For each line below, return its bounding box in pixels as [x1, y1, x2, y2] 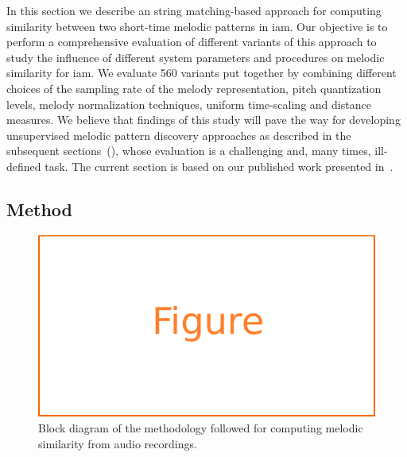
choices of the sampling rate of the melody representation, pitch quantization [6, 79, 382, 96]
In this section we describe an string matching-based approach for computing [6, 2, 382, 18]
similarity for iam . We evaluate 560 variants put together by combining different [6, 64, 397, 81]
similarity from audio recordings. [38, 435, 197, 451]
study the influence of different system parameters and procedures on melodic [6, 48, 385, 65]
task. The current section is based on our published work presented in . [45, 157, 393, 174]
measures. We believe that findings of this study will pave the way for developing [6, 111, 401, 128]
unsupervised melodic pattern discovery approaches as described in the [6, 126, 351, 143]
